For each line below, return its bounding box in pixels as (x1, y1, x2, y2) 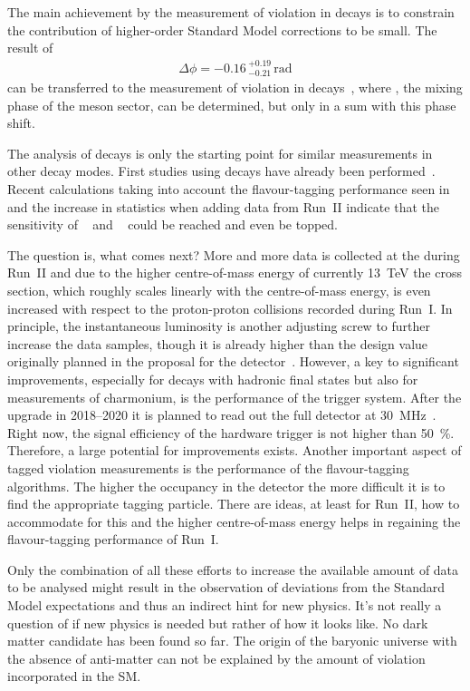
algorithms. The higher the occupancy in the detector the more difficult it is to (7, 476, 446, 495)
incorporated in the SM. (7, 667, 141, 686)
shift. (7, 113, 35, 132)
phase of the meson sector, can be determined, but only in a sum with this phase (7, 95, 456, 114)
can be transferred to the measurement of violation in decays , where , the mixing (7, 78, 463, 97)
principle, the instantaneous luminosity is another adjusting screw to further (7, 316, 430, 336)
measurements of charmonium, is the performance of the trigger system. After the (7, 387, 462, 406)
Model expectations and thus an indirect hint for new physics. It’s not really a (7, 596, 442, 615)
